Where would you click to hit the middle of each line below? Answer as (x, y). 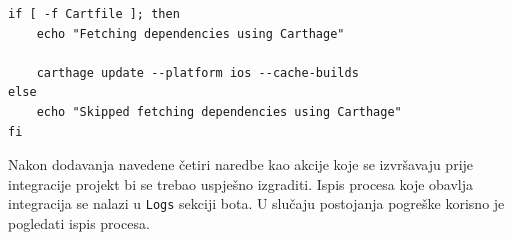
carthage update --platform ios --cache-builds (197, 72)
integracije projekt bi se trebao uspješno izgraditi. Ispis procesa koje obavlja (241, 183)
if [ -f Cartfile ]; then (94, 14)
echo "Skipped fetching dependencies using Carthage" (219, 111)
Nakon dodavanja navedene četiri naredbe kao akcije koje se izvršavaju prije (241, 164)
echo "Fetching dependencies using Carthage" (190, 33)
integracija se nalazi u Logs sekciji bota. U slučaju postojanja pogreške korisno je (256, 203)
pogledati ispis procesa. (79, 223)
